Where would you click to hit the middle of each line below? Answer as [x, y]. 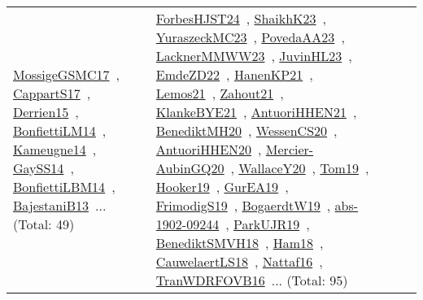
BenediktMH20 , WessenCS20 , [246, 130]
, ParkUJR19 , [268, 224]
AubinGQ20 [190, 168]
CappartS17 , [52, 93]
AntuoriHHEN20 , [209, 149]
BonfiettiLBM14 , [64, 187]
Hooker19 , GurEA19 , [222, 187]
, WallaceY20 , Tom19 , [300, 168]
